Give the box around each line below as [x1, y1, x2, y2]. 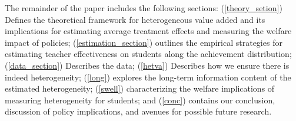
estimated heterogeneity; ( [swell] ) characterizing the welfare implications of [5, 82, 275, 95]
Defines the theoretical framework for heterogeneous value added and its [5, 13, 265, 25]
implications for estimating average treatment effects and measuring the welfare [5, 25, 292, 37]
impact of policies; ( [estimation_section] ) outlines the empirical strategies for [5, 36, 282, 48]
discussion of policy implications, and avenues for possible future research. [5, 105, 272, 117]
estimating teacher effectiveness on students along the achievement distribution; [5, 48, 292, 60]
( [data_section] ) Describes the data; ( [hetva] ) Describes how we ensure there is [5, 59, 290, 71]
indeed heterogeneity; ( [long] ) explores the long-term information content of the [5, 70, 291, 83]
